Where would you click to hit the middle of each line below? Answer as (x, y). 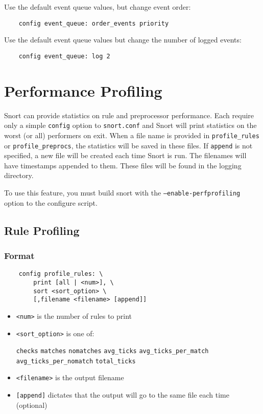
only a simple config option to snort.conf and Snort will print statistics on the (130, 125)
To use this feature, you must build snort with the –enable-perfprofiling (122, 192)
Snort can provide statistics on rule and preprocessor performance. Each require (129, 115)
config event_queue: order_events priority (94, 23)
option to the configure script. (51, 202)
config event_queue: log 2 (64, 56)
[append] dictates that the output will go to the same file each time (123, 395)
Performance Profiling (83, 90)
